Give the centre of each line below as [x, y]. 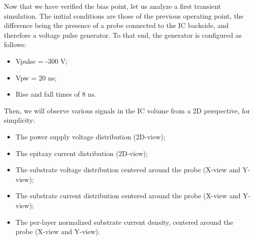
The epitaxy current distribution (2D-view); [82, 153]
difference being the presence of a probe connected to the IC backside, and [116, 25]
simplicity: [20, 120]
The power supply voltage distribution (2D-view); [90, 136]
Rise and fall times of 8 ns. [56, 94]
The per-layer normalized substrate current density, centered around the [124, 222]
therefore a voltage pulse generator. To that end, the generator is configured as [123, 35]
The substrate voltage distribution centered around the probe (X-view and [128, 170]
